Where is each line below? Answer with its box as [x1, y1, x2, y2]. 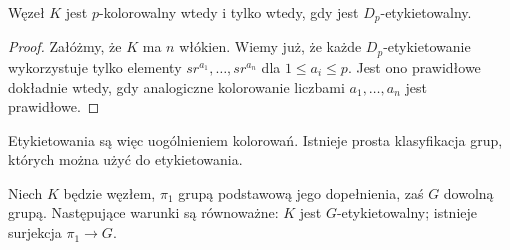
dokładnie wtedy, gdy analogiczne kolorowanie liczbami [8, 76, 345, 97]
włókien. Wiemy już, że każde [179, 36, 362, 57]
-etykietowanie [383, 36, 471, 57]
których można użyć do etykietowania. [8, 149, 243, 170]
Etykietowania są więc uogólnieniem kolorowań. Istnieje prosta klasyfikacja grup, [8, 129, 503, 150]
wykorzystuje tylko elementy [8, 56, 182, 77]
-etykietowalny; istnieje [336, 202, 477, 223]
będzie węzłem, [63, 182, 156, 203]
